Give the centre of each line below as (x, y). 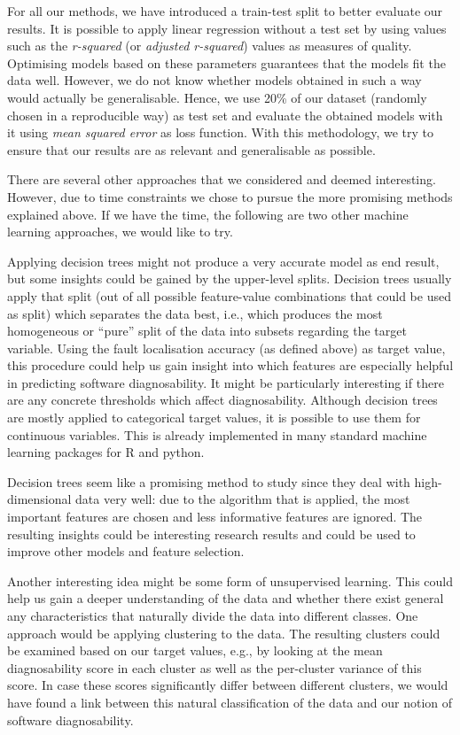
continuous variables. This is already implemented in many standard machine (217, 434)
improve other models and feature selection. (126, 551)
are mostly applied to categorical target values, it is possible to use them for (214, 418)
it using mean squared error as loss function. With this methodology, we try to (221, 132)
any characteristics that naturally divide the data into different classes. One (213, 615)
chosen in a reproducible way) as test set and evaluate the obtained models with (225, 115)
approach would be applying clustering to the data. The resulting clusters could (224, 633)
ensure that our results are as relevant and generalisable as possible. (191, 149)
